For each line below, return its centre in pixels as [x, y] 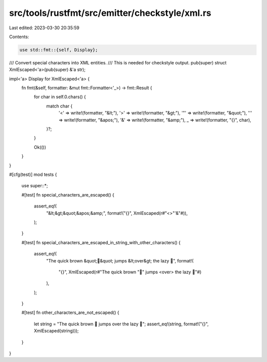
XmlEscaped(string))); [56, 331]
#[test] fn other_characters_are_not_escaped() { [70, 312]
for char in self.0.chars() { [60, 97]
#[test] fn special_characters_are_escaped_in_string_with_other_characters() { [101, 242]
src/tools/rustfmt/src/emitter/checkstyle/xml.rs [110, 13]
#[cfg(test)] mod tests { [33, 174]
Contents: [19, 37]
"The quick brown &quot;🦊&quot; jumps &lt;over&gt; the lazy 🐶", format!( [120, 260]
